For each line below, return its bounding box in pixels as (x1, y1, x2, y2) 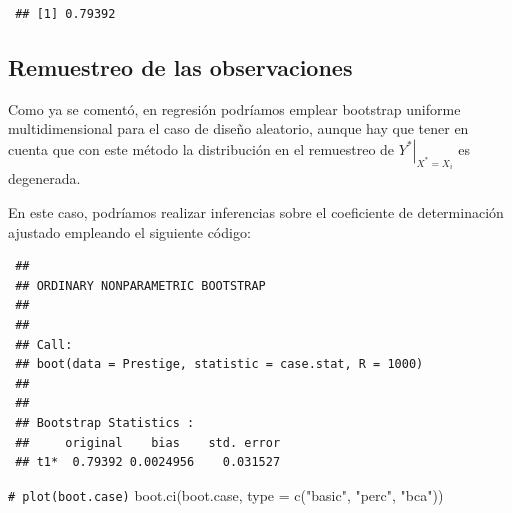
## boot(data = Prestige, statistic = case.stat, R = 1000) (15, 357, 424, 372)
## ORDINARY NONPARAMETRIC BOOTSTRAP (15, 278, 266, 293)
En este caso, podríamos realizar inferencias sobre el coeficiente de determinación (8, 202, 504, 223)
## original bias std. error (15, 435, 281, 450)
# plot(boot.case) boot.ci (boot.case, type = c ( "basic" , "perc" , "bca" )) (8, 484, 444, 505)
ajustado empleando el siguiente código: (8, 221, 251, 242)
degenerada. (8, 168, 81, 189)
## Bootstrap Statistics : (15, 415, 195, 430)
